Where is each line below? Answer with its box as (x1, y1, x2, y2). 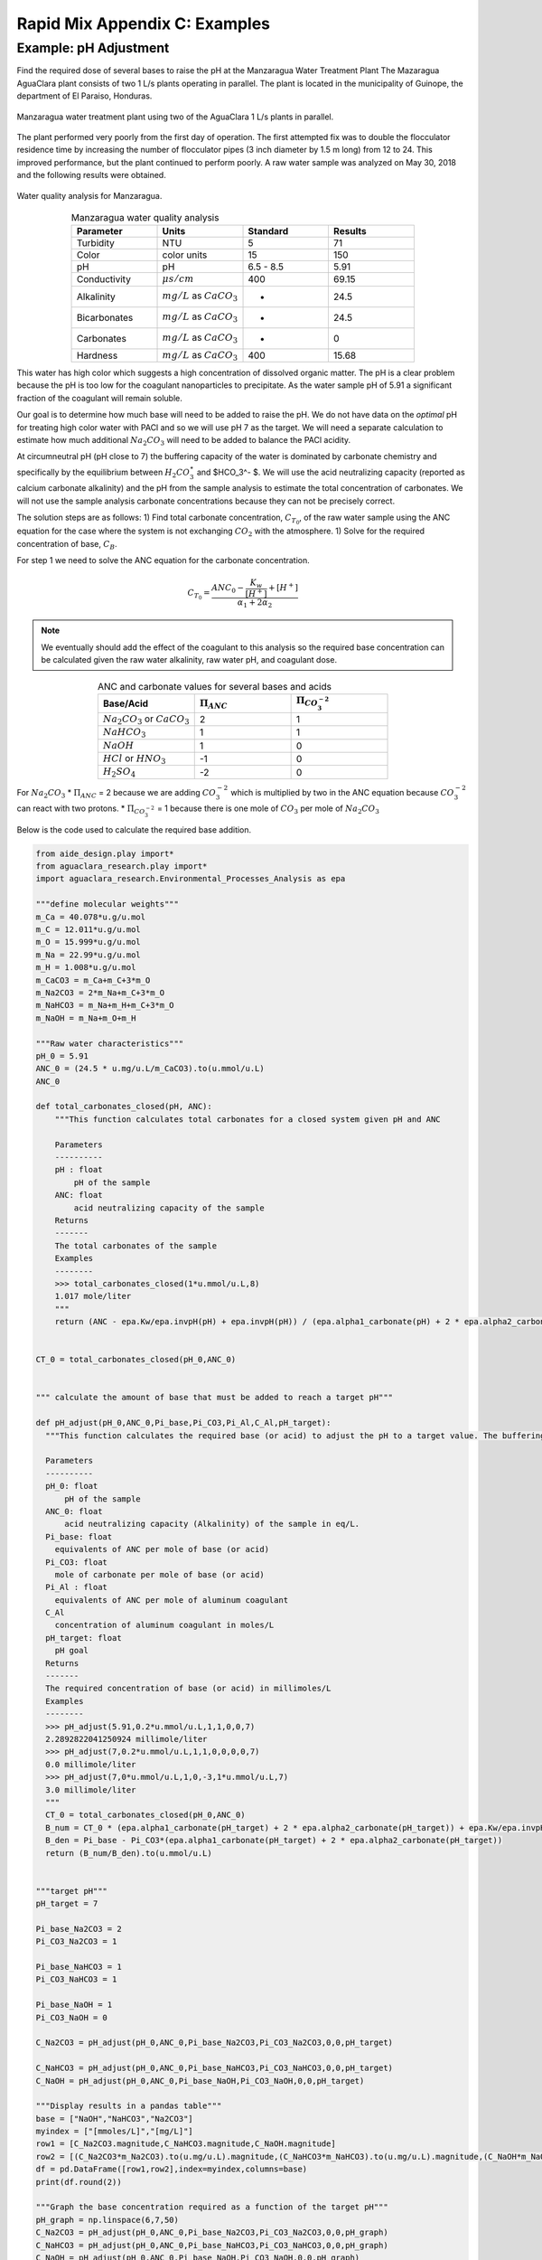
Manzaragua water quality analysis (70, 212, 220, 224)
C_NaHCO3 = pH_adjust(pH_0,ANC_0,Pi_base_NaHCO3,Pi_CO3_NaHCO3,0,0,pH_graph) (35, 2240, 388, 2250)
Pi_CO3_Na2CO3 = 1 (35, 1936, 117, 1947)
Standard (248, 225, 289, 238)
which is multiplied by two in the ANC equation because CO (230, 786, 455, 797)
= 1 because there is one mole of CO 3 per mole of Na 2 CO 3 (156, 803, 379, 816)
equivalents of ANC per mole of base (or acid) (54, 1544, 270, 1555)
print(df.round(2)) (35, 2177, 122, 2187)
